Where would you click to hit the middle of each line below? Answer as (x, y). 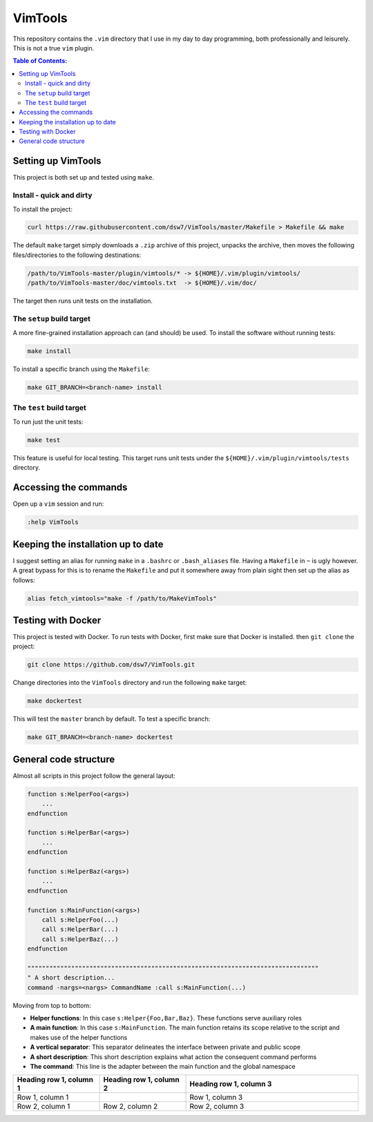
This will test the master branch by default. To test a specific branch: (112, 719)
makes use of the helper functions (79, 1037)
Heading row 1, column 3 (231, 1084)
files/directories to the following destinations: (77, 255)
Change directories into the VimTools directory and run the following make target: (130, 683)
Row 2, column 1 (44, 1107)
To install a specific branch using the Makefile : (81, 369)
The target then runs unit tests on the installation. (83, 301)
